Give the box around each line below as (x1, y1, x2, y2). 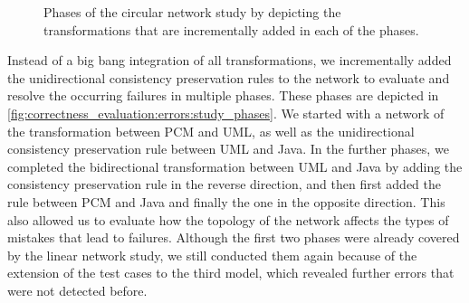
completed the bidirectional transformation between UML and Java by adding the (7, 156, 463, 175)
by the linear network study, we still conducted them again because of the (7, 245, 417, 264)
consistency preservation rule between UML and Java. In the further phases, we (7, 139, 449, 158)
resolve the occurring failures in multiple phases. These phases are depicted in (7, 86, 439, 105)
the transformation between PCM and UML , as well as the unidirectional (7, 121, 415, 140)
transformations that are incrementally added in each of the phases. (43, 20, 419, 39)
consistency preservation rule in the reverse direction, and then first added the (7, 175, 441, 194)
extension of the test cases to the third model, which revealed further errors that (7, 263, 455, 282)
